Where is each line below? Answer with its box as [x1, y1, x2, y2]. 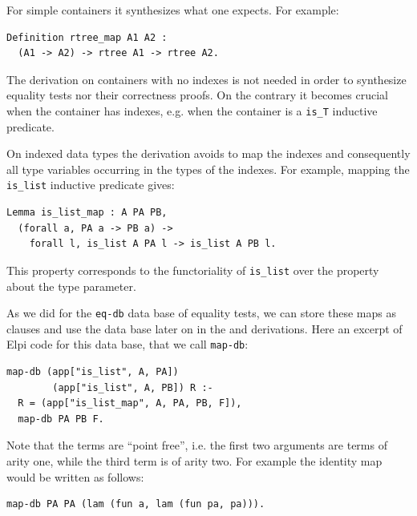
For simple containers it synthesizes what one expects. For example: [6, 2, 339, 18]
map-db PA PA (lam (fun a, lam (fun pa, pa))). [6, 498, 265, 510]
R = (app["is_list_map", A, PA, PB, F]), [18, 397, 242, 409]
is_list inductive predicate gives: [6, 176, 175, 193]
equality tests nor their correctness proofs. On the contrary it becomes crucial [6, 87, 388, 103]
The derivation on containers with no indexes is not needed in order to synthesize [6, 71, 407, 87]
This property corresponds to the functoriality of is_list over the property [6, 261, 379, 278]
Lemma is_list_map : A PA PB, [6, 207, 168, 219]
